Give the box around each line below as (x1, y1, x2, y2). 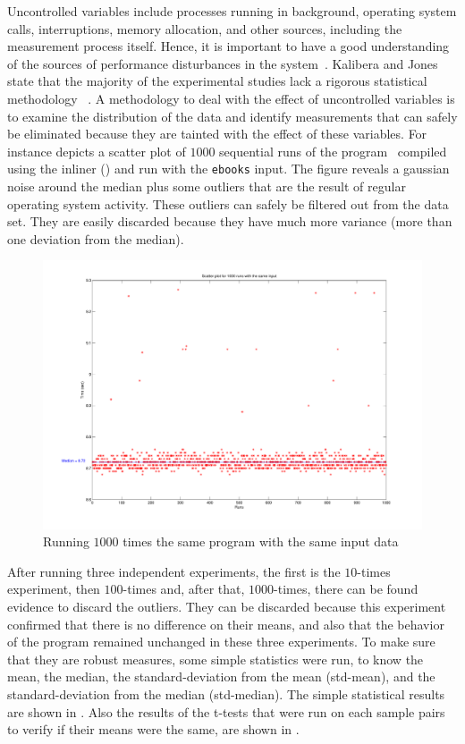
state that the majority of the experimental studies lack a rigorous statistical (7, 72, 427, 90)
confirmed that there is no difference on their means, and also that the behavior (7, 614, 444, 633)
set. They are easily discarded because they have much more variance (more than (7, 212, 452, 231)
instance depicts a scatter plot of (7, 141, 186, 160)
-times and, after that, (123, 579, 245, 598)
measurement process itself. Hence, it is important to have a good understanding (7, 37, 450, 55)
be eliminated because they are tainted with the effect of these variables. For (7, 124, 427, 143)
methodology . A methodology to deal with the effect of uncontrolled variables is (7, 89, 455, 107)
